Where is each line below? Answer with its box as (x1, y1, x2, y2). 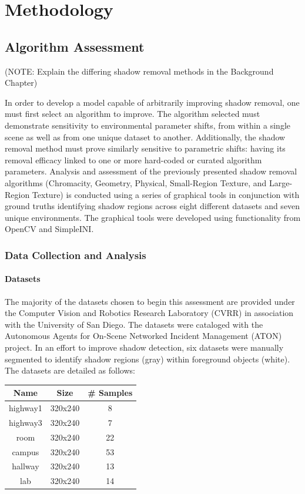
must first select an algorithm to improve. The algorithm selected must (5, 107, 260, 120)
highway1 (9, 402, 42, 414)
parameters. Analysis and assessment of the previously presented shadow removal (5, 165, 297, 177)
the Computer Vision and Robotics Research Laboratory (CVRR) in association (5, 307, 294, 319)
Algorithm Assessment (5, 37, 145, 55)
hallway (12, 460, 39, 472)
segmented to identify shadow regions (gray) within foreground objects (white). (5, 352, 290, 365)
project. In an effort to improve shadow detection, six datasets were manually (5, 341, 284, 353)
